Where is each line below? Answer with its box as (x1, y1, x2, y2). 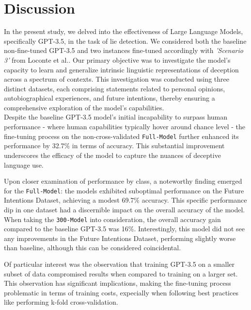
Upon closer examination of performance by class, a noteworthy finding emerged (4, 176, 242, 186)
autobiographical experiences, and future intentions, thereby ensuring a (4, 93, 215, 103)
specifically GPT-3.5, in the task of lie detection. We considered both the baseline (4, 35, 247, 46)
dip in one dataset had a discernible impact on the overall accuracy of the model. (4, 204, 245, 214)
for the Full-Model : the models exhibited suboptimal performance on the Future (4, 185, 244, 195)
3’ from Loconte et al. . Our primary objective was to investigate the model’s (4, 54, 231, 65)
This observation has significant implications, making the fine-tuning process (4, 278, 231, 288)
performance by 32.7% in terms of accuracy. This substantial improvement (4, 140, 225, 151)
